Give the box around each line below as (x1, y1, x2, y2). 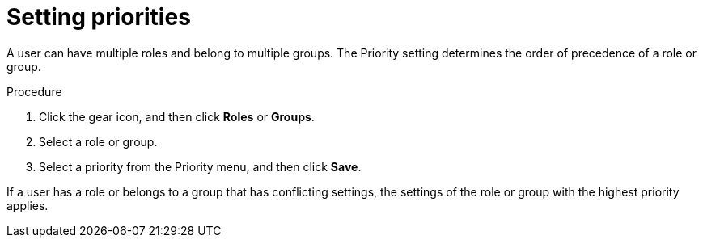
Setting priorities (6, 3, 191, 31)
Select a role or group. (39, 134, 158, 149)
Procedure (6, 84, 62, 99)
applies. (6, 198, 49, 212)
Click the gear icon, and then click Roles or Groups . (39, 109, 315, 124)
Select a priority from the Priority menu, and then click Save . (39, 159, 362, 174)
